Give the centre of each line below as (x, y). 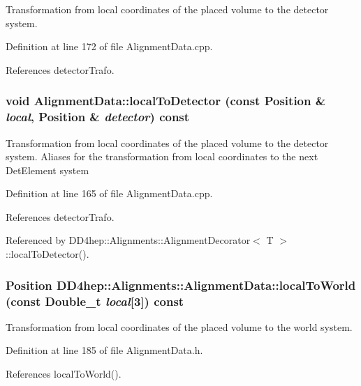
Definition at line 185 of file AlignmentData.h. (104, 350)
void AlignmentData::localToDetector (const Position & (166, 101)
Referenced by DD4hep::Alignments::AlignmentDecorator (128, 240)
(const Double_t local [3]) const (95, 301)
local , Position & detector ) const (98, 117)
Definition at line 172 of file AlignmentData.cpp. (109, 46)
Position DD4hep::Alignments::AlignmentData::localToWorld (181, 285)
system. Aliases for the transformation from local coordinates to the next (162, 156)
